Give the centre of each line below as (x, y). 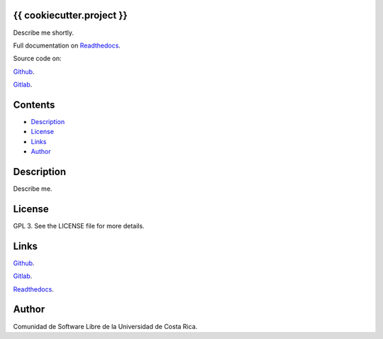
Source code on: (37, 59)
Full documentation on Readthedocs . (67, 45)
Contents (34, 105)
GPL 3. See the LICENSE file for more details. (79, 226)
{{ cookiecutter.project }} (70, 15)
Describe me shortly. (44, 33)
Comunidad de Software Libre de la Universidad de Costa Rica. (105, 326)
